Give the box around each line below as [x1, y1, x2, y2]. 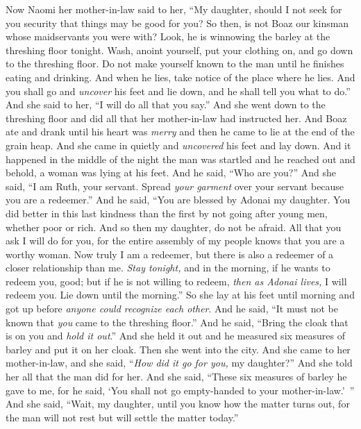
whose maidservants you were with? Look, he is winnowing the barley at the [6, 29, 330, 44]
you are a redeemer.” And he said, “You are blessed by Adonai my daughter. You [6, 192, 351, 207]
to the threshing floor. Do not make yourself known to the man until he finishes [6, 56, 344, 71]
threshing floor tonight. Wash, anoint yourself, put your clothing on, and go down [6, 42, 353, 57]
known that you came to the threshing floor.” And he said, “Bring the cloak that [6, 314, 349, 329]
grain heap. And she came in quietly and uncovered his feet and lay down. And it [6, 137, 351, 152]
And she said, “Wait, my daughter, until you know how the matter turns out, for [6, 396, 350, 411]
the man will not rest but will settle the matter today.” [6, 410, 239, 424]
